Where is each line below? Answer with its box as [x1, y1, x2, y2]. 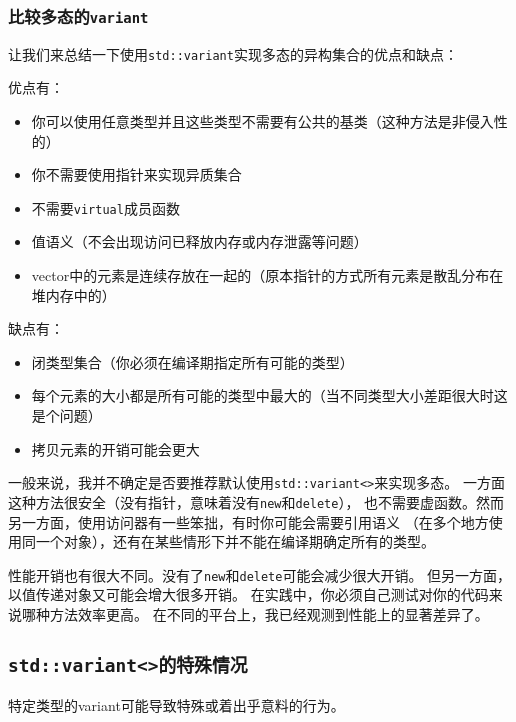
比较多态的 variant [8, 3, 149, 28]
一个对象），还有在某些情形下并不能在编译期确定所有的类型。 [35, 531, 435, 552]
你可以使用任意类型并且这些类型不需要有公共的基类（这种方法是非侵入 [31, 111, 494, 132]
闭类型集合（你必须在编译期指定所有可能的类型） [31, 351, 354, 372]
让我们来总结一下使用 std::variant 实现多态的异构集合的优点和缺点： [8, 43, 458, 64]
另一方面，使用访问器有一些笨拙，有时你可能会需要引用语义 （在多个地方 [8, 511, 489, 532]
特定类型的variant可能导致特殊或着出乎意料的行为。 [8, 695, 345, 716]
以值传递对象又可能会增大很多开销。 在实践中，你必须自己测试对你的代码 [8, 584, 489, 605]
